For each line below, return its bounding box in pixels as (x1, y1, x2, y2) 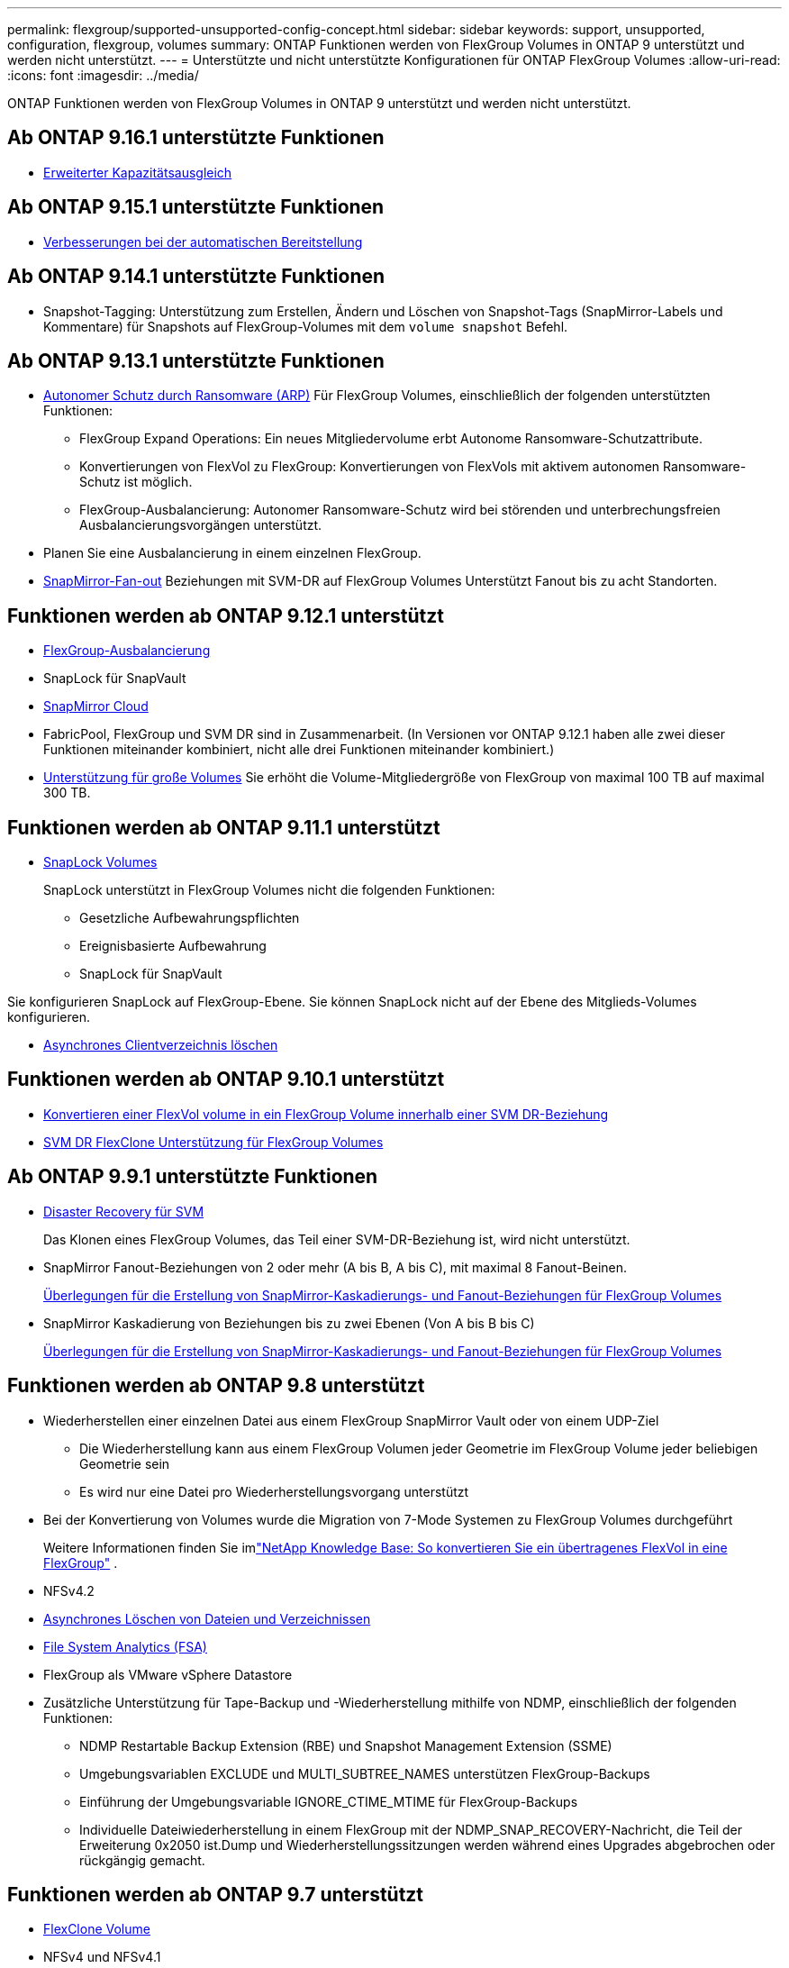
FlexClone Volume (43, 1921, 150, 1937)
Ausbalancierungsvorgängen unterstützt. (79, 517, 322, 533)
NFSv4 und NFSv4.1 (43, 1949, 161, 1965)
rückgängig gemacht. (79, 1852, 205, 1868)
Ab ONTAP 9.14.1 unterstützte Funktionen (7, 265, 385, 288)
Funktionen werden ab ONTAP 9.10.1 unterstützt (7, 1068, 445, 1091)
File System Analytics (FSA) (43, 1638, 207, 1654)
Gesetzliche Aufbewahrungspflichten (79, 910, 300, 926)
